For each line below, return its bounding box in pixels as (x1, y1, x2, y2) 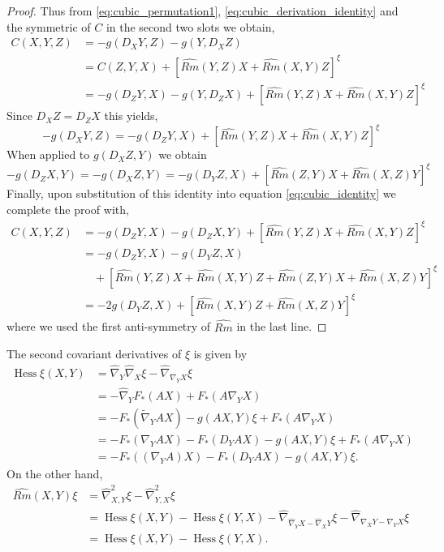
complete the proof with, (6, 201, 129, 218)
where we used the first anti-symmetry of (6, 318, 211, 335)
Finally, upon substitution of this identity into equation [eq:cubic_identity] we (6, 185, 396, 202)
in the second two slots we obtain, (106, 18, 275, 35)
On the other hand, (6, 465, 103, 482)
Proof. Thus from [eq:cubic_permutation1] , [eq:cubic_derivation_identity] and (6, 2, 399, 19)
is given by (193, 345, 248, 362)
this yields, (104, 107, 158, 124)
